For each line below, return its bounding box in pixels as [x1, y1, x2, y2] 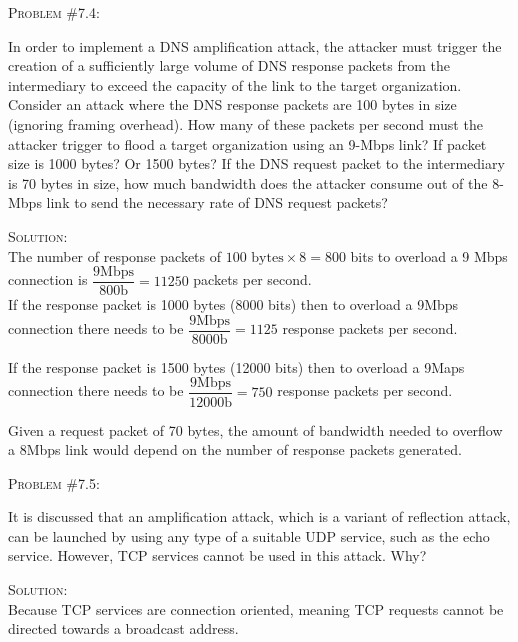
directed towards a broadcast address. [8, 618, 239, 639]
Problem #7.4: [8, 2, 100, 22]
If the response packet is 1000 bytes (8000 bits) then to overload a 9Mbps [8, 294, 459, 315]
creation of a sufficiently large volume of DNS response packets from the [8, 55, 451, 76]
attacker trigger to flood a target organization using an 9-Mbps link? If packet [8, 133, 487, 154]
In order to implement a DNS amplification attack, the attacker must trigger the [8, 35, 502, 56]
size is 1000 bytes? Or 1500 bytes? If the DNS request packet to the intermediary [8, 153, 505, 174]
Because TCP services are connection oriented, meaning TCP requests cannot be [8, 598, 504, 619]
